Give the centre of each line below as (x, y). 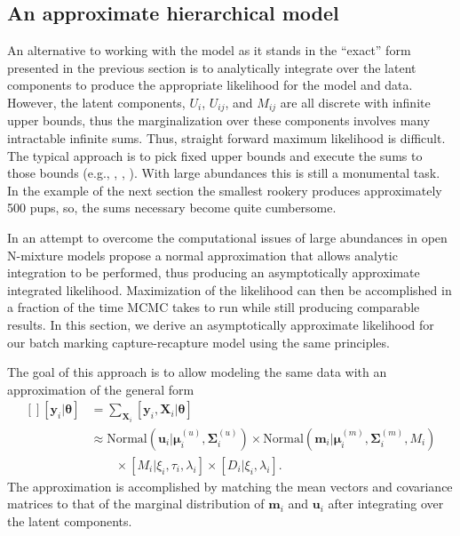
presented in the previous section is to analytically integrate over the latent (212, 67)
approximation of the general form (101, 389)
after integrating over (386, 504)
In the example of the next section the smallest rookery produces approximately (225, 190)
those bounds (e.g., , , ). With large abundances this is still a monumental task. (224, 173)
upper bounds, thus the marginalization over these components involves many (219, 120)
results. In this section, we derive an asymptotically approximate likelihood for (221, 324)
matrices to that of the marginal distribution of (136, 504)
